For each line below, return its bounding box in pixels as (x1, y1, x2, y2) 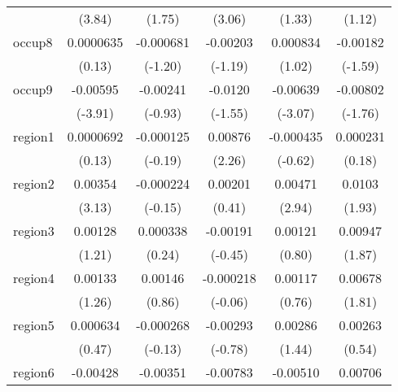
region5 (13, 316, 55, 334)
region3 (13, 221, 55, 240)
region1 (13, 127, 55, 146)
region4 (13, 268, 55, 287)
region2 (13, 174, 55, 193)
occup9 (13, 80, 53, 98)
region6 (13, 363, 55, 381)
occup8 (13, 33, 53, 51)
